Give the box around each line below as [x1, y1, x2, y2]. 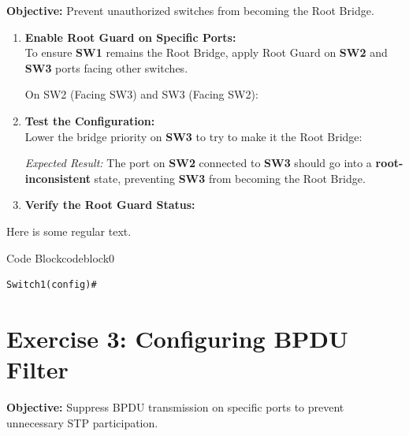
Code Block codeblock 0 [6, 249, 115, 266]
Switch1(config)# [6, 279, 97, 291]
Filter [6, 353, 69, 386]
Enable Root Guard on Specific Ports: [24, 28, 236, 45]
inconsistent [24, 170, 91, 186]
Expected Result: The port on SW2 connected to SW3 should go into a [24, 155, 372, 171]
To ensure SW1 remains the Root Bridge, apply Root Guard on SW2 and [24, 44, 388, 61]
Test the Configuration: [24, 112, 155, 129]
